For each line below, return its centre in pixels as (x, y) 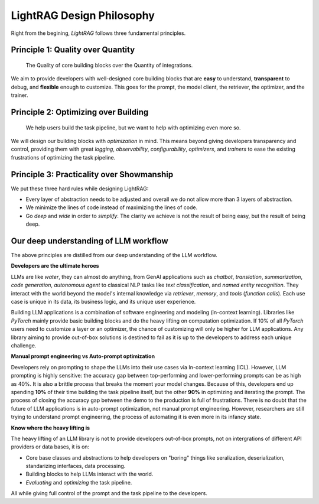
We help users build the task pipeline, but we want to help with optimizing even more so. (133, 128)
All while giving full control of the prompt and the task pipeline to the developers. (109, 493)
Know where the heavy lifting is (51, 428)
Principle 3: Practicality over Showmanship (92, 174)
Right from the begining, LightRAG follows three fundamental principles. (98, 33)
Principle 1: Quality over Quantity (73, 50)
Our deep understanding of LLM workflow (89, 241)
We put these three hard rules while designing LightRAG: (80, 188)
